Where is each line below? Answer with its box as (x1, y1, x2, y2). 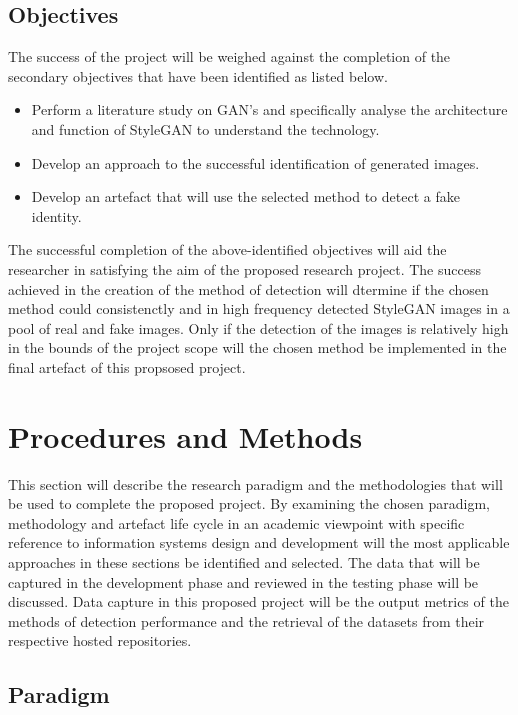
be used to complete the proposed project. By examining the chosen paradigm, (8, 493, 490, 514)
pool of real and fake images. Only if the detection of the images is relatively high (8, 317, 509, 338)
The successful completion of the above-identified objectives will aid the (8, 239, 447, 260)
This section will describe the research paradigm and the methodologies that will (8, 473, 503, 494)
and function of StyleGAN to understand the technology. (31, 118, 380, 139)
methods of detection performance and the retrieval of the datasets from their (8, 610, 485, 631)
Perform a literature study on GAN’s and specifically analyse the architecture (31, 99, 508, 120)
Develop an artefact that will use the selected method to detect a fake (31, 186, 460, 207)
